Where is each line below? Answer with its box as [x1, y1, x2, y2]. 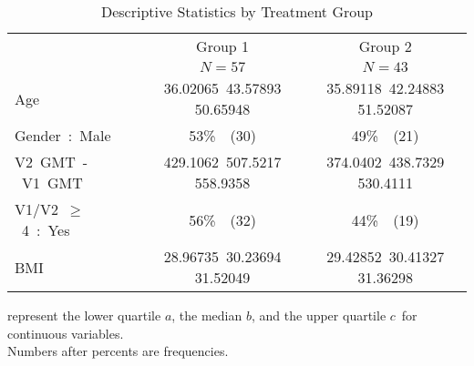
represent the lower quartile [7, 306, 161, 324]
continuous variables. [7, 323, 124, 342]
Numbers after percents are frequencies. [7, 341, 229, 361]
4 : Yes [22, 219, 70, 240]
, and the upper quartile [251, 306, 386, 324]
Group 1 [196, 36, 250, 56]
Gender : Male [15, 125, 111, 146]
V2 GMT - [15, 151, 88, 172]
